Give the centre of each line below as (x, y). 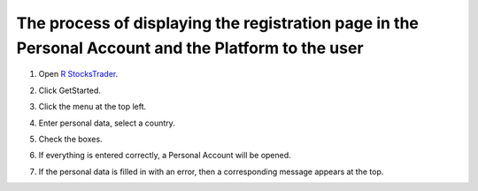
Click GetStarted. (70, 90)
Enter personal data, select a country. (107, 123)
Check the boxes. (70, 139)
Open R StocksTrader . (78, 74)
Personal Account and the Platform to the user (190, 48)
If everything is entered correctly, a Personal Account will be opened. (165, 156)
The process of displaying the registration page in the (218, 23)
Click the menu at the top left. (93, 107)
